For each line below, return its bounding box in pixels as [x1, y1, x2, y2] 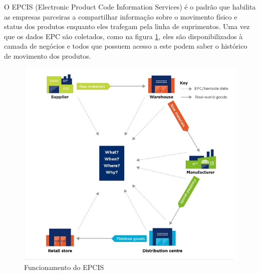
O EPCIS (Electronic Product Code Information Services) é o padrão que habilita [4, 2, 256, 12]
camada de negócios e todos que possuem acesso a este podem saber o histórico [4, 41, 247, 51]
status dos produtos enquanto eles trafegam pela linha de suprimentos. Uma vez [4, 21, 250, 32]
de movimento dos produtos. [4, 50, 91, 61]
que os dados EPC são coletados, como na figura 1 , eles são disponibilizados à [4, 31, 243, 41]
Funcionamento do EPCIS [24, 262, 104, 272]
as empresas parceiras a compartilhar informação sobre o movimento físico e [4, 11, 237, 22]
